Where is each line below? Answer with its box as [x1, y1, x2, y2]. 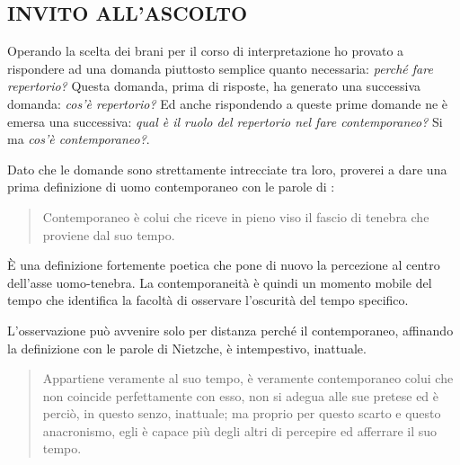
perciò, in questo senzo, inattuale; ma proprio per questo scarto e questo [42, 404, 441, 423]
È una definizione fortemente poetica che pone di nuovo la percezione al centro [7, 255, 440, 274]
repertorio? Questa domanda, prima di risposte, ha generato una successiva [7, 76, 421, 95]
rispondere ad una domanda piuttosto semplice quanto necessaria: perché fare [7, 58, 433, 77]
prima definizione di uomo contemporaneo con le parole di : [7, 177, 335, 196]
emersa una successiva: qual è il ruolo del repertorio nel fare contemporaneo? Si [7, 112, 443, 130]
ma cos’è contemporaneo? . [7, 130, 150, 148]
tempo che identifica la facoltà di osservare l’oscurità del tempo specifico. [7, 291, 409, 309]
